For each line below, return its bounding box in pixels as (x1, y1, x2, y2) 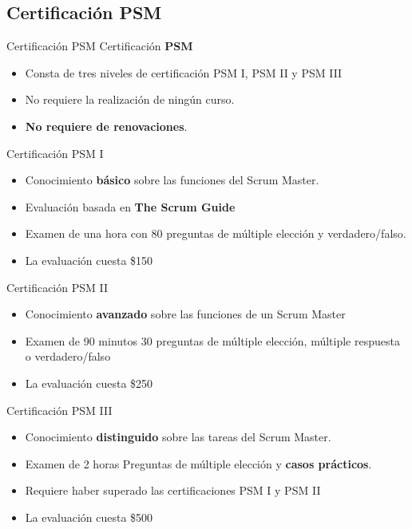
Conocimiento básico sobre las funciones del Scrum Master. (25, 172, 319, 188)
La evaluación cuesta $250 (25, 374, 153, 391)
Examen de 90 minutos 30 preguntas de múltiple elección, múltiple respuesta (25, 332, 400, 349)
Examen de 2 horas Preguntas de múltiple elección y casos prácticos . (25, 455, 372, 472)
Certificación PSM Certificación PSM (6, 38, 193, 54)
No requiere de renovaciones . (25, 117, 188, 134)
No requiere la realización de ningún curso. (25, 91, 235, 108)
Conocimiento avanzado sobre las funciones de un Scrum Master (25, 306, 346, 322)
